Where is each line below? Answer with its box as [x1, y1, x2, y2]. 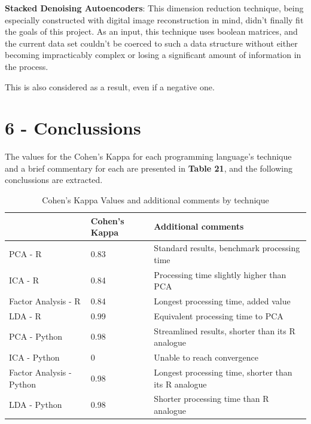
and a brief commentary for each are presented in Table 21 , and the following [5, 161, 292, 174]
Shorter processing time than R [154, 392, 269, 405]
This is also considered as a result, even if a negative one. [5, 80, 215, 93]
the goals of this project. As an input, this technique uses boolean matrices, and [5, 25, 298, 38]
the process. [5, 60, 48, 72]
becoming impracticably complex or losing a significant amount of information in [5, 48, 301, 61]
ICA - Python [9, 351, 60, 364]
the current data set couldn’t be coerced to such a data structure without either [5, 36, 298, 49]
